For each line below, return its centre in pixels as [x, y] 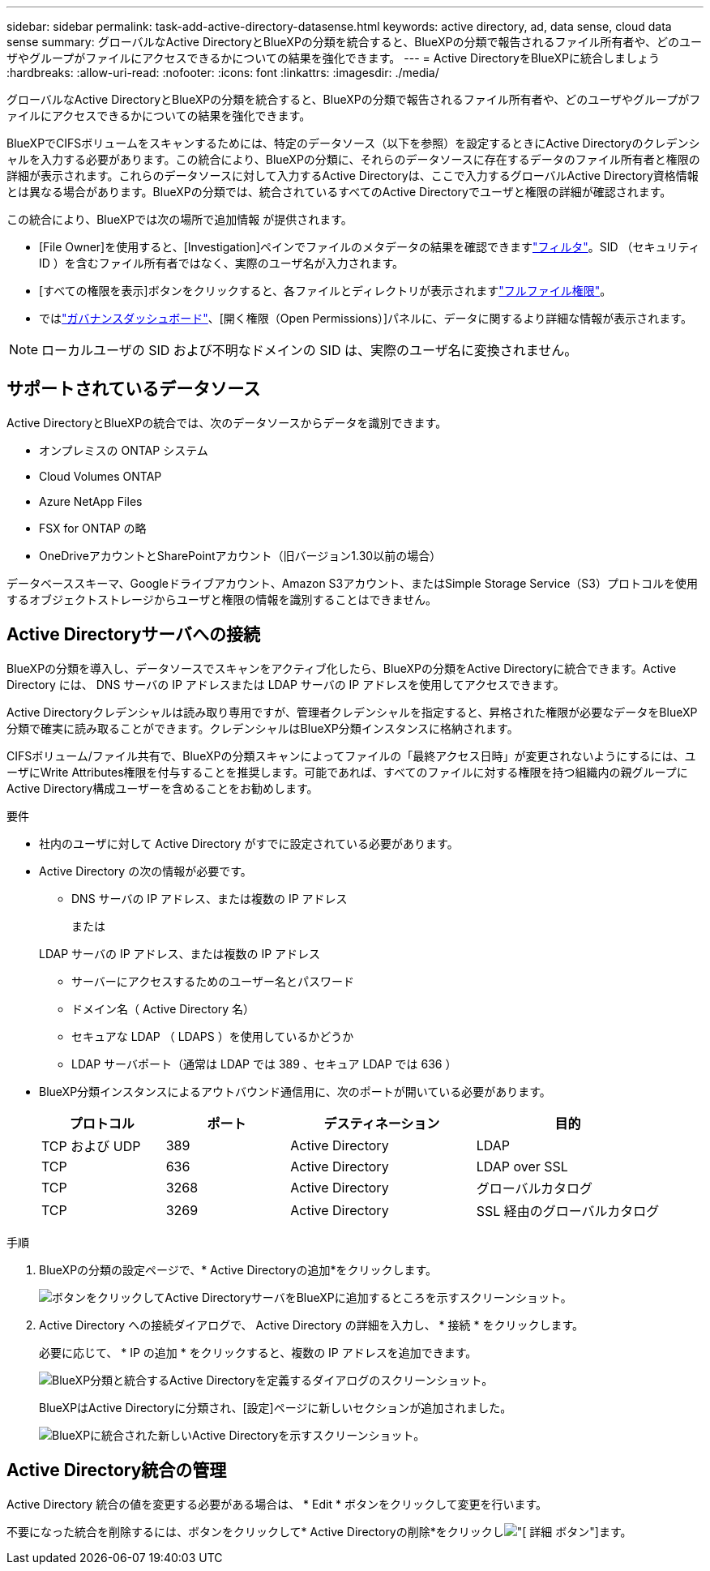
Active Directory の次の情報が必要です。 [145, 871]
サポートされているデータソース [134, 389]
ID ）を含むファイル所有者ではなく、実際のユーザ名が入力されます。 [222, 263]
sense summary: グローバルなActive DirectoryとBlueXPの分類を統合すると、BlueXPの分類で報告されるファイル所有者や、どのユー [354, 42]
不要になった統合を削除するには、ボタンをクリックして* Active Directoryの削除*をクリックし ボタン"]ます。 [319, 1531]
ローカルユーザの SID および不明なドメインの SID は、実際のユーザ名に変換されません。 [310, 350]
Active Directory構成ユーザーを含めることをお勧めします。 [163, 788]
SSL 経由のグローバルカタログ [568, 1211]
